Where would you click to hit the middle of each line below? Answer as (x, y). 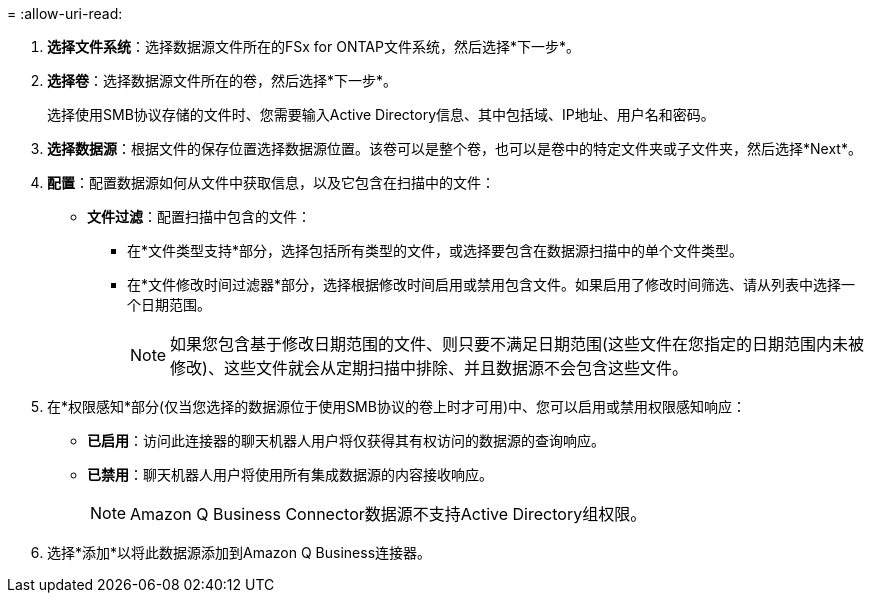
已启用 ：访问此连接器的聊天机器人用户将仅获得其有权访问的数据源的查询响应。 (346, 440)
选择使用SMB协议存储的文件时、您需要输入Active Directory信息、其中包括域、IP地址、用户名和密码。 (381, 114)
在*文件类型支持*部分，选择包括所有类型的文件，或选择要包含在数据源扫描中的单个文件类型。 (435, 250)
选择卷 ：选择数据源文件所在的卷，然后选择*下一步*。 (222, 80)
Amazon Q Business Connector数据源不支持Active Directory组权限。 (388, 514)
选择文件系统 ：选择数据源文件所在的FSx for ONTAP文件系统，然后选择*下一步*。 (313, 46)
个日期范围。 (169, 304)
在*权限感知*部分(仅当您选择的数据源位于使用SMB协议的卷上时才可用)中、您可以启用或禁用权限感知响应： (397, 406)
